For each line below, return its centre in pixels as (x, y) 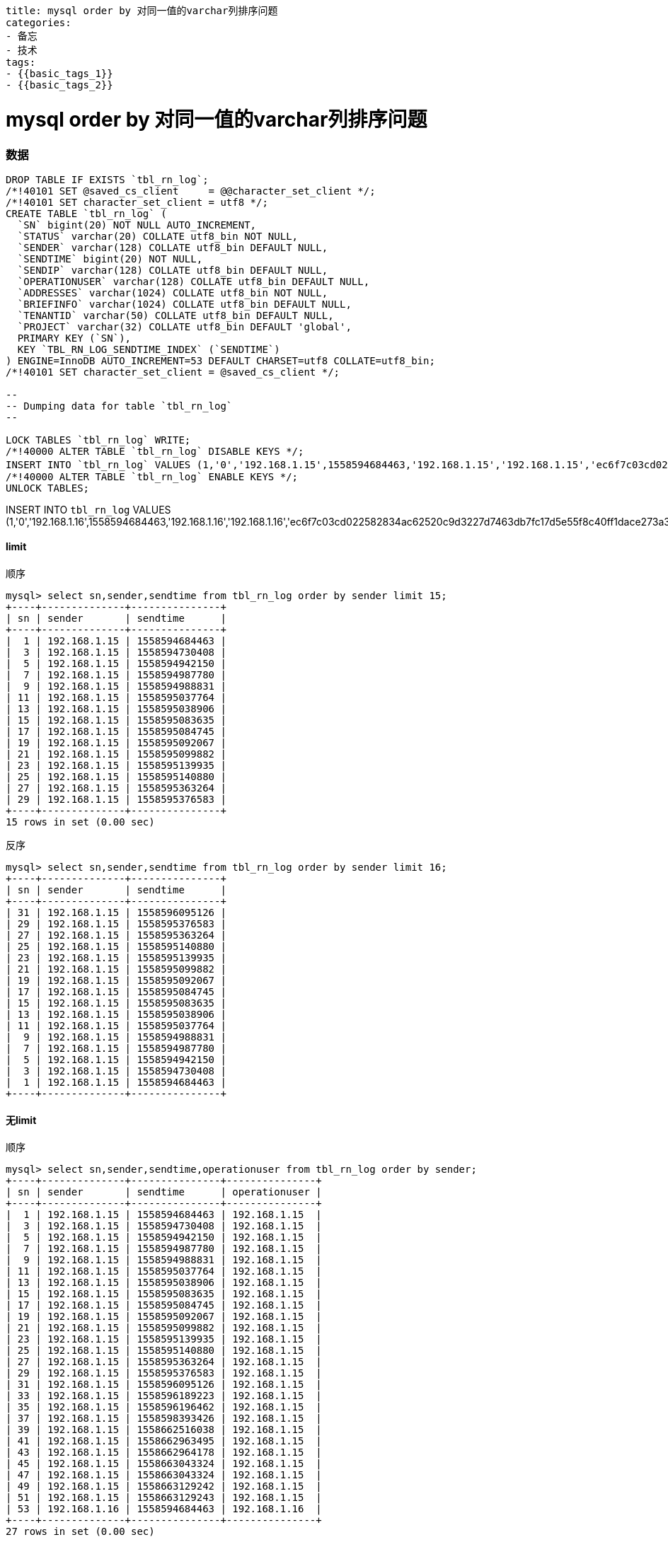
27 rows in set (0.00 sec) (80, 1532)
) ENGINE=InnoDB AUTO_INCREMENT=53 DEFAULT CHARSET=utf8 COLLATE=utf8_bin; (220, 360)
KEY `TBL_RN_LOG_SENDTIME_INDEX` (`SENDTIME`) (149, 349)
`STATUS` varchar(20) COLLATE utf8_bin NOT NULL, (158, 236)
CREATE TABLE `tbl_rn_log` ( (86, 213)
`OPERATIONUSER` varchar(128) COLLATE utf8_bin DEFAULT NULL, (194, 281)
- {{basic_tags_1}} (59, 74)
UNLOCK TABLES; (48, 488)
